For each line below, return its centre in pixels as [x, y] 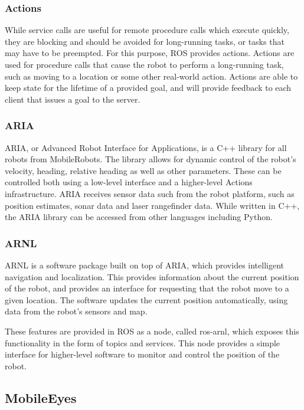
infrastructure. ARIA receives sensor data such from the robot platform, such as [150, 193]
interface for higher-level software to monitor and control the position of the [142, 354]
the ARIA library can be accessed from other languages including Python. [139, 217]
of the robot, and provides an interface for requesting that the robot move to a [147, 288]
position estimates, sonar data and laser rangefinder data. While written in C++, [152, 205]
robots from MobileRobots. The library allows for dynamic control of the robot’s [151, 159]
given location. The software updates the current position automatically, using [146, 299]
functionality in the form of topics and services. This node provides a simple [143, 342]
